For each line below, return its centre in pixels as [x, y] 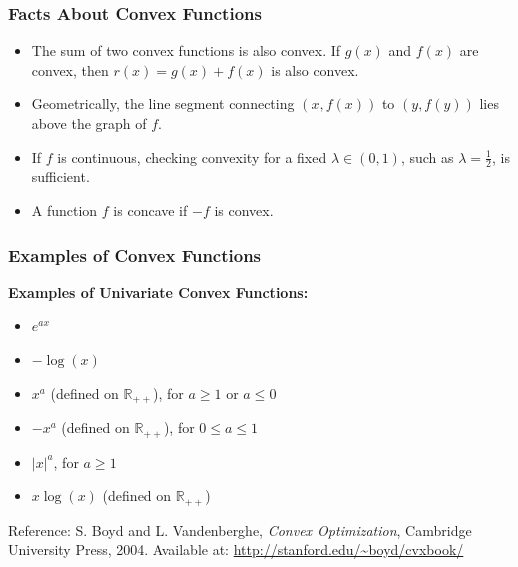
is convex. [244, 210]
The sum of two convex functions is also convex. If [186, 50]
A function [64, 210]
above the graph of [89, 123]
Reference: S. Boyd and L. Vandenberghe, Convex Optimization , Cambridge [240, 529]
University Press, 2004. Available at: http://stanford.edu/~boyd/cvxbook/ [236, 549]
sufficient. [60, 176]
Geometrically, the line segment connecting [163, 103]
